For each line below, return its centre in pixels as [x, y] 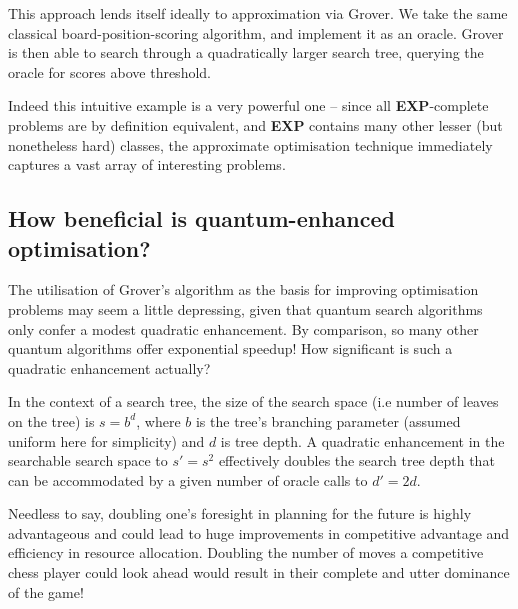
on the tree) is [51, 420]
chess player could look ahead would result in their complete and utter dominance [259, 572]
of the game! [46, 591]
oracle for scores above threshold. [109, 71]
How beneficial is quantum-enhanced [201, 218]
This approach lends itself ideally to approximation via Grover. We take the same [258, 13]
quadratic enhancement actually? [109, 367]
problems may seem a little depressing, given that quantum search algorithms [245, 308]
